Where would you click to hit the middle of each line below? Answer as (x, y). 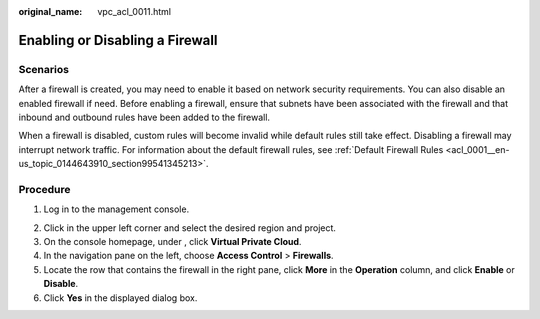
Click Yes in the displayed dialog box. (120, 297)
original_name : (50, 11)
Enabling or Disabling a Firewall (118, 40)
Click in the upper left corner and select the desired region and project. (190, 227)
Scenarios (44, 69)
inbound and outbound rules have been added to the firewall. (144, 117)
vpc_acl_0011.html (134, 11)
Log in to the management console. (116, 209)
